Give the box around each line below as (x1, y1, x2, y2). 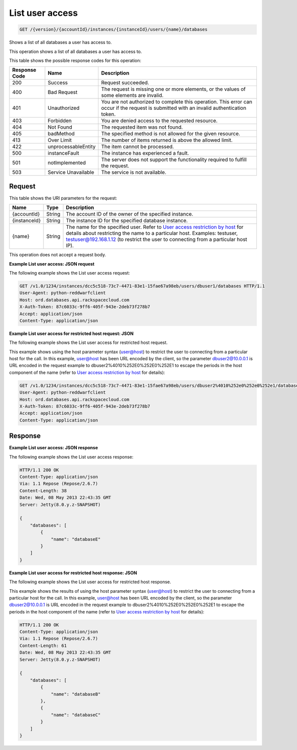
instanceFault (48, 150, 79, 157)
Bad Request (48, 89, 78, 96)
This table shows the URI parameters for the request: (9, 195, 117, 201)
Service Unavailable (48, 169, 95, 176)
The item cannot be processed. (101, 143, 174, 150)
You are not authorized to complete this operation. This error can (101, 98, 252, 105)
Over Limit (48, 137, 72, 143)
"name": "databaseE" (50, 536, 101, 542)
